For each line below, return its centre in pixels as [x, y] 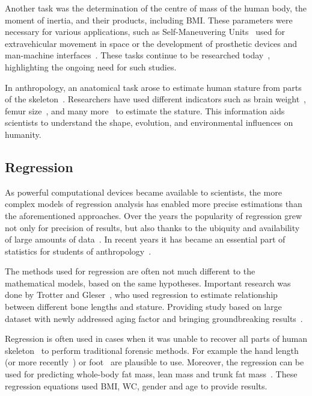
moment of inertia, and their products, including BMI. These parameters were [149, 20]
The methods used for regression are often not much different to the [130, 271]
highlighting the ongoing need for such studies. [91, 67]
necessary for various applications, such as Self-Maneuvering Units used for [145, 32]
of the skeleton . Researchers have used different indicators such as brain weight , [156, 99]
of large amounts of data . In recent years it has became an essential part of [145, 239]
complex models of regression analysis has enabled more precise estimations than [154, 204]
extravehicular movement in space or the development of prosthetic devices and [151, 43]
